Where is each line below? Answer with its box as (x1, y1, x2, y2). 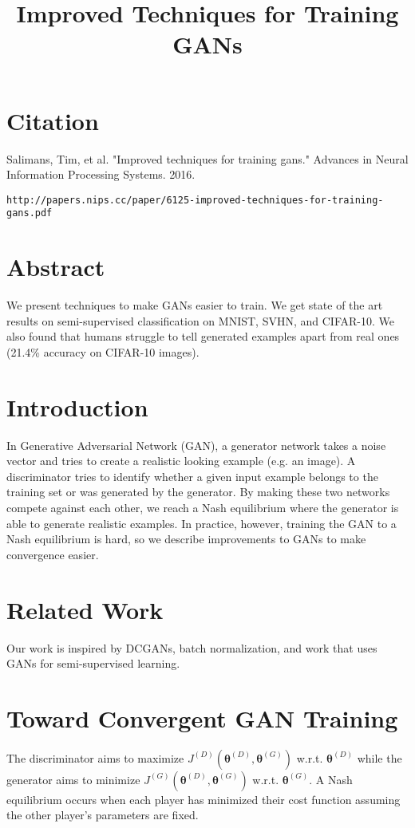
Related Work (6, 593, 164, 625)
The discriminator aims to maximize (6, 749, 184, 766)
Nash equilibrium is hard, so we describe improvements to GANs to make (6, 530, 366, 547)
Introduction (6, 390, 148, 423)
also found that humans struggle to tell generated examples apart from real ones (6, 328, 400, 345)
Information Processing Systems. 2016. (6, 166, 196, 183)
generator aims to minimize (6, 771, 140, 787)
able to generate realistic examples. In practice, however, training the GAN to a (6, 515, 397, 531)
